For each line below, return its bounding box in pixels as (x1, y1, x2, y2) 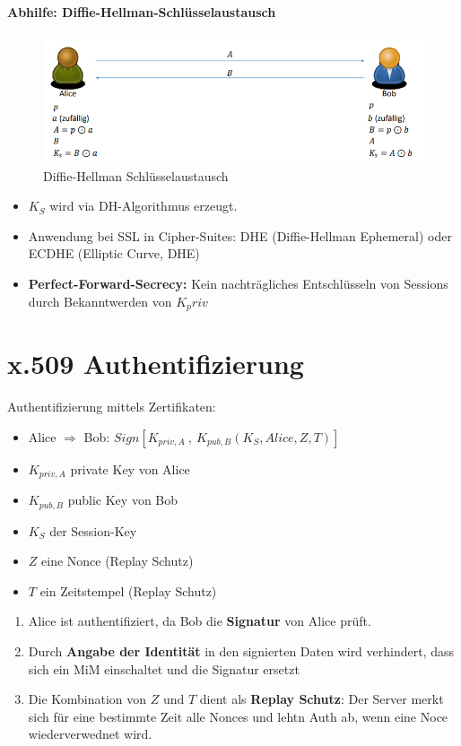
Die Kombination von (28, 690, 147, 708)
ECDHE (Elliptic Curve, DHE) (28, 244, 200, 263)
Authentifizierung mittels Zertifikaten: (7, 397, 216, 416)
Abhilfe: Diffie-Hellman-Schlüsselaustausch (7, 2, 276, 21)
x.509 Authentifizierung (7, 345, 304, 382)
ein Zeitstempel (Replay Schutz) (39, 581, 217, 600)
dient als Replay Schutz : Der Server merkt (199, 690, 444, 708)
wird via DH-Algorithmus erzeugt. (49, 196, 238, 215)
